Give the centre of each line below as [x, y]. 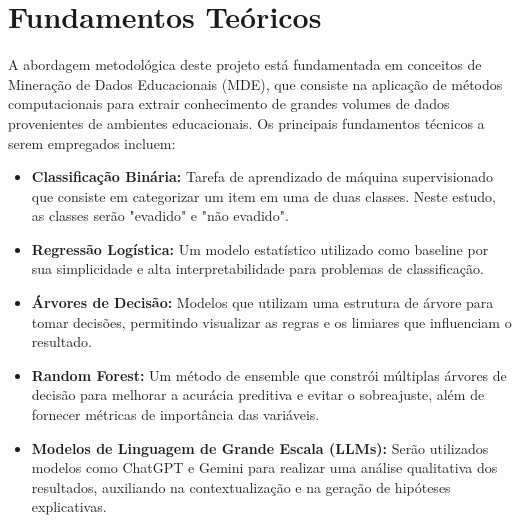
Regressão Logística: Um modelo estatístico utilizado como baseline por [260, 248]
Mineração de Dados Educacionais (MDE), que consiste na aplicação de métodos [255, 83]
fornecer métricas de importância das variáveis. [175, 414]
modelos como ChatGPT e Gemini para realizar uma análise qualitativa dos [264, 467]
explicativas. [69, 506]
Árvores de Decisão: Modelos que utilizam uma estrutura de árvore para [262, 302]
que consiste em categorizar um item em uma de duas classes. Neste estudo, [263, 195]
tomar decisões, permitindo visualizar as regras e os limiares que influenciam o [271, 321]
